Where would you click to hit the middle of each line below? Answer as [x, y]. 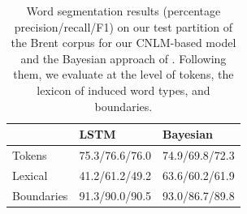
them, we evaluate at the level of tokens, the [123, 74]
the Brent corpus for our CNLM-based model [123, 43]
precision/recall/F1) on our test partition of [123, 26]
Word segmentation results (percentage [123, 11]
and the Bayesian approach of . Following [123, 58]
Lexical [30, 175]
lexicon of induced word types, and [123, 90]
